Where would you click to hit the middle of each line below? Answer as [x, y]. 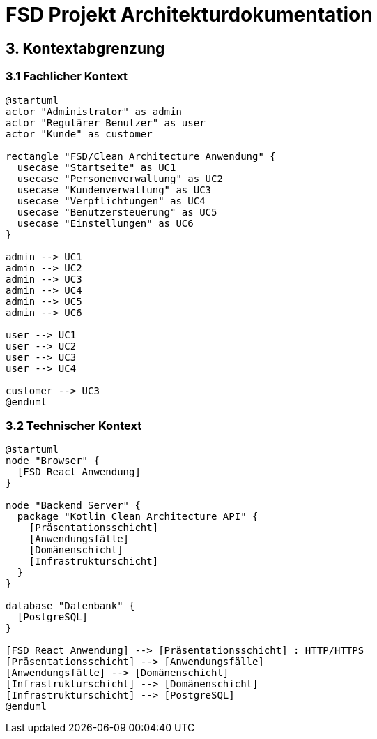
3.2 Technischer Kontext [74, 425]
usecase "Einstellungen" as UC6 [105, 223]
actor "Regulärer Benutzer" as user [106, 122]
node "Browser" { [53, 461]
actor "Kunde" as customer [79, 134]
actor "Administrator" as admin [94, 111]
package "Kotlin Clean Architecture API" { [138, 517]
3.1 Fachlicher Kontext [67, 76]
